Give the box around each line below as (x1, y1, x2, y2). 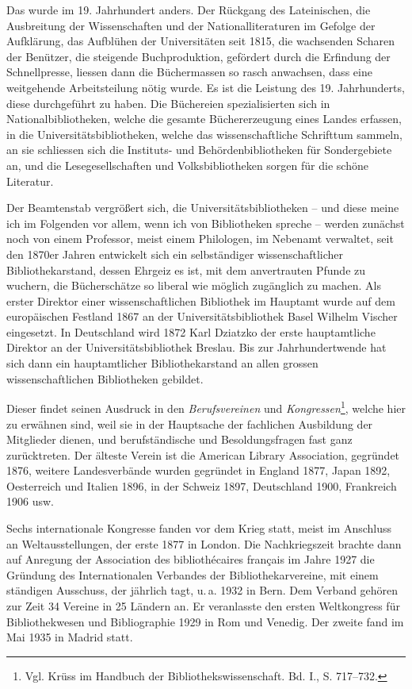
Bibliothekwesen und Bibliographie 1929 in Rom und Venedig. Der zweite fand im (6, 613, 404, 629)
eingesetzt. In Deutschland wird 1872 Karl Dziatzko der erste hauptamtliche (6, 323, 376, 340)
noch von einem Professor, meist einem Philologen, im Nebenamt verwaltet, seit (6, 230, 394, 247)
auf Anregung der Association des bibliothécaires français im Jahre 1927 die (6, 551, 375, 568)
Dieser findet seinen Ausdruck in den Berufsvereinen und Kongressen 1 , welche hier (6, 398, 406, 416)
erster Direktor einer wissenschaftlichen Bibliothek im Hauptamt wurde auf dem (6, 292, 395, 309)
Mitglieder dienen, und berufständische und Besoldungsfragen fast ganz (6, 431, 353, 448)
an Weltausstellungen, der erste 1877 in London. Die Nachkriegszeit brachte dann (6, 535, 402, 552)
